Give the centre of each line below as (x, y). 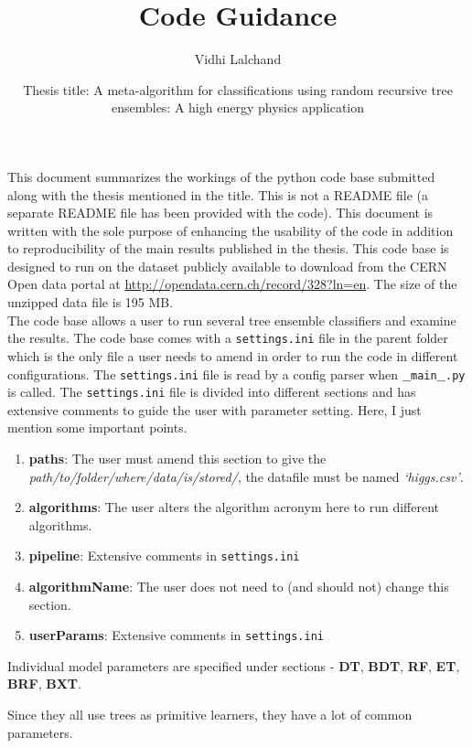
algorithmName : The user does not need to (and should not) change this (239, 587)
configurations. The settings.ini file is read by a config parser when (203, 374)
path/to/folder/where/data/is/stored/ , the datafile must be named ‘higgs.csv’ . (246, 476)
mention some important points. (97, 427)
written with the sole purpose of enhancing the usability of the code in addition (231, 230)
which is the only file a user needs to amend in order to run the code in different (233, 355)
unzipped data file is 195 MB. (91, 302)
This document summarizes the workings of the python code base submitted (221, 176)
